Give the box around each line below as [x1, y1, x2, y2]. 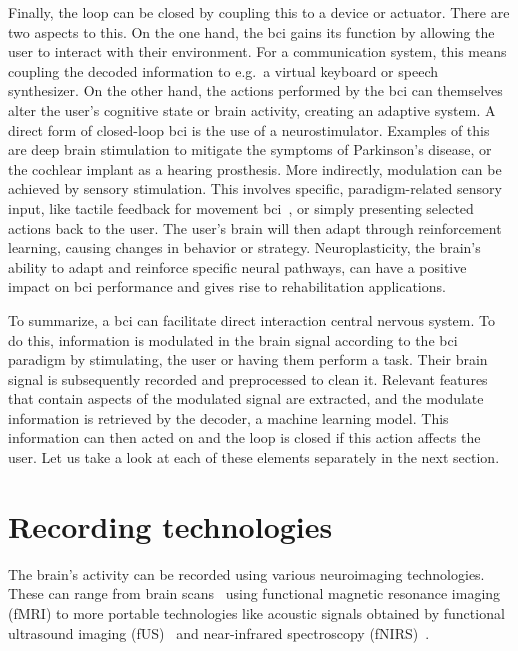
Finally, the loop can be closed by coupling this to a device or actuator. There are [8, 2, 510, 22]
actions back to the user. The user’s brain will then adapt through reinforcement [8, 217, 502, 238]
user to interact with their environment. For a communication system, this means [8, 41, 507, 62]
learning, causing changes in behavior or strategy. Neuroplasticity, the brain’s [8, 237, 481, 258]
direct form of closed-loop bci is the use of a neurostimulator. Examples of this [8, 119, 490, 140]
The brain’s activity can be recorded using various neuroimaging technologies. [8, 563, 485, 584]
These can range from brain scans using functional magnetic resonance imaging [8, 583, 501, 604]
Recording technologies [8, 505, 333, 546]
